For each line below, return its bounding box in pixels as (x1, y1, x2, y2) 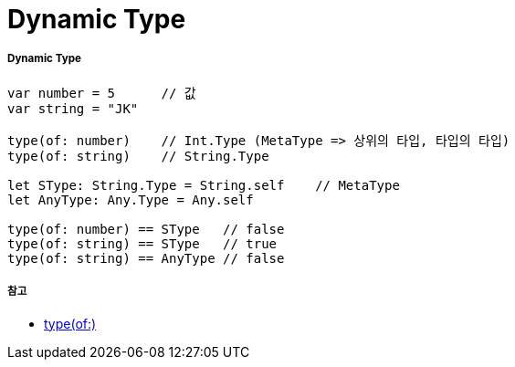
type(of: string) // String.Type (7, 148, 269, 163)
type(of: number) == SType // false (7, 221, 285, 236)
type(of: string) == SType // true (7, 236, 278, 251)
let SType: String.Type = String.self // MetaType (7, 177, 400, 193)
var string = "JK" (7, 100, 139, 116)
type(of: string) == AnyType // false (7, 250, 285, 266)
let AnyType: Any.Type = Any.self (7, 192, 254, 207)
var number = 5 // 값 (7, 85, 196, 100)
